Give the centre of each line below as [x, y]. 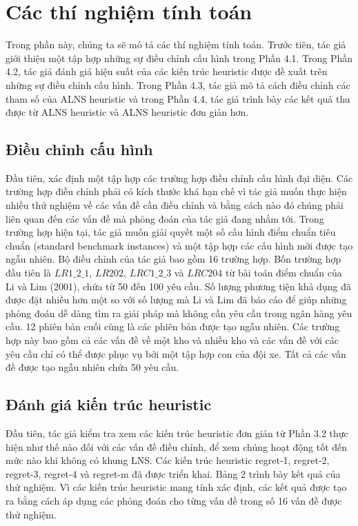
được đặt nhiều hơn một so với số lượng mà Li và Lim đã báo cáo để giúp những [176, 300]
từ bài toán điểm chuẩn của [284, 273]
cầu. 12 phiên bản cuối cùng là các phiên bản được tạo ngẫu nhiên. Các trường [173, 326]
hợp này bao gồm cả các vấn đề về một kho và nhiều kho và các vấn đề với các [172, 340]
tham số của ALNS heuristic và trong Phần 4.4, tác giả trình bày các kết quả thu [178, 98]
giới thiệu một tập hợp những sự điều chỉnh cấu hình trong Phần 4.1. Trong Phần [179, 58]
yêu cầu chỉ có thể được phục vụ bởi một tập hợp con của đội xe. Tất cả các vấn [176, 353]
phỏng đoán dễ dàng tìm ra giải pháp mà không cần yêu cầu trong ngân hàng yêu [179, 313]
